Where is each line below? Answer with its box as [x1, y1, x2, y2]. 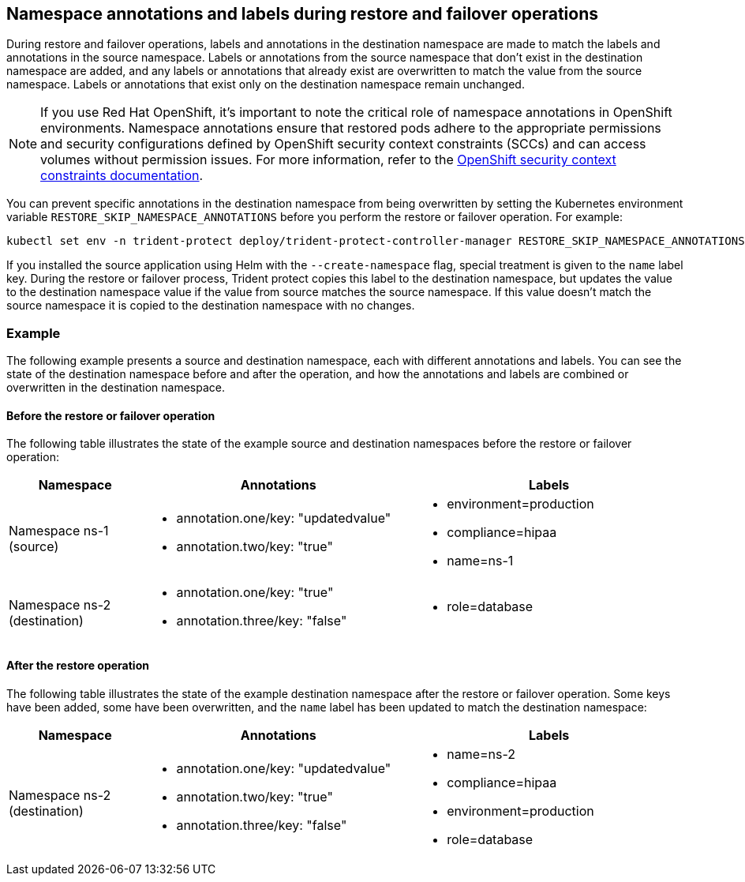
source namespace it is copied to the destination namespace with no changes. [6, 298, 415, 313]
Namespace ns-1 [9, 523, 109, 539]
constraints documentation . [40, 167, 204, 184]
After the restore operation [6, 659, 149, 672]
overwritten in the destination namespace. [6, 381, 225, 395]
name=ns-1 [447, 553, 514, 569]
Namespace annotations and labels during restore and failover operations [6, 4, 598, 24]
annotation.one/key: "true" [176, 584, 334, 601]
